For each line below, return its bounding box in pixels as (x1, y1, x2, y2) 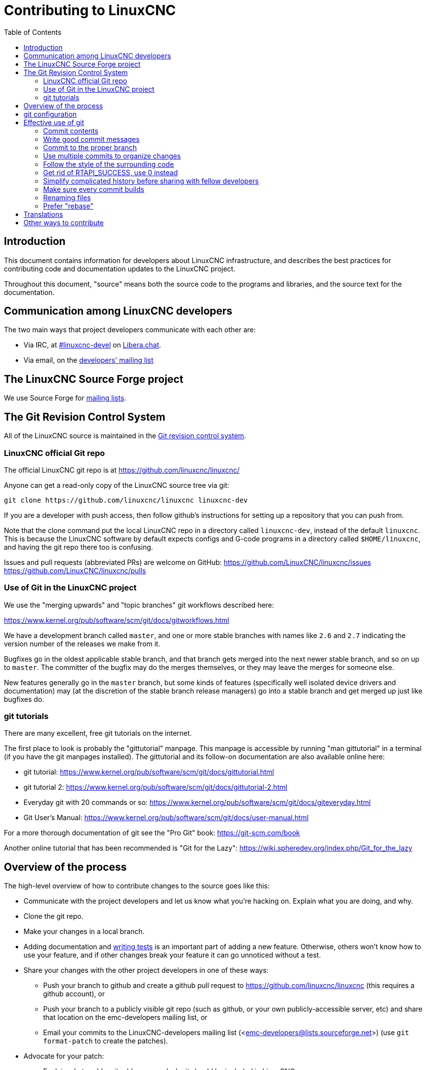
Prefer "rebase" (43, 201, 94, 210)
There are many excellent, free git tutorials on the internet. (4, 729, 192, 738)
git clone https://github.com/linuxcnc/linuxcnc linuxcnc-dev (4, 496, 248, 504)
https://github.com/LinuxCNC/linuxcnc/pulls (4, 566, 146, 575)
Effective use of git (24, 118, 84, 127)
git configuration (24, 109, 77, 118)
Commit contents (43, 126, 99, 135)
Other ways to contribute (24, 218, 104, 227)
